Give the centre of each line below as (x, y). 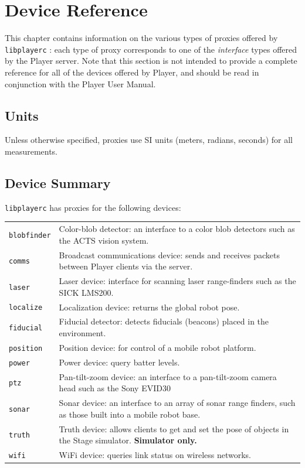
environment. (82, 332)
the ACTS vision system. (104, 240)
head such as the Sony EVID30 (115, 388)
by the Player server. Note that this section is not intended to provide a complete (151, 61)
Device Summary (58, 182)
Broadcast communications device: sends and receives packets (169, 255)
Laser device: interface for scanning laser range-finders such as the (177, 281)
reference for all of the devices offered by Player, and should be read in (132, 72)
